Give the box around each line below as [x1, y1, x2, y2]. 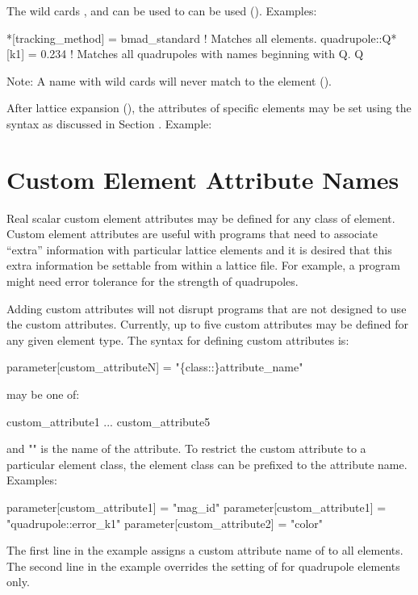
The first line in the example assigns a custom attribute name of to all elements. [6, 542, 403, 559]
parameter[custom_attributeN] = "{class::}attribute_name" [6, 358, 303, 375]
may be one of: [6, 386, 80, 403]
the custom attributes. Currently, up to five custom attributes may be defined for [6, 316, 408, 333]
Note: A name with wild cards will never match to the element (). [6, 72, 332, 89]
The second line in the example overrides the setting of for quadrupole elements [6, 557, 400, 574]
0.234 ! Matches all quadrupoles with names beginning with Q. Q [40, 45, 364, 62]
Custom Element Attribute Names [6, 162, 399, 195]
